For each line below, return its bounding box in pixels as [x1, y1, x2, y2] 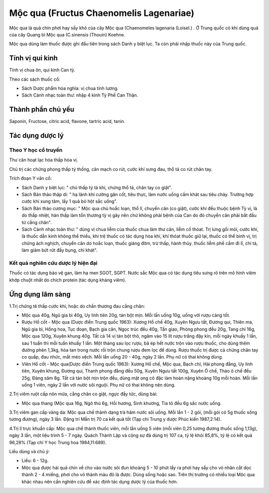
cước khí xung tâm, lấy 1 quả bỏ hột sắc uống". [21, 198, 118, 204]
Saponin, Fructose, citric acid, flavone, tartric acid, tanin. [9, 119, 126, 124]
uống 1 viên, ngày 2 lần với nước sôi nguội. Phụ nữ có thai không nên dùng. [21, 381, 176, 388]
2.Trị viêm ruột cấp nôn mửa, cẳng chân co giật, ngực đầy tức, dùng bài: [9, 391, 158, 397]
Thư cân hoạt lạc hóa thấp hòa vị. [9, 157, 78, 163]
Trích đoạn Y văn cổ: [9, 175, 52, 181]
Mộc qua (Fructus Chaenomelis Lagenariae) [9, 7, 194, 18]
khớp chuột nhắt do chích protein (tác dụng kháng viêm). [9, 277, 127, 283]
